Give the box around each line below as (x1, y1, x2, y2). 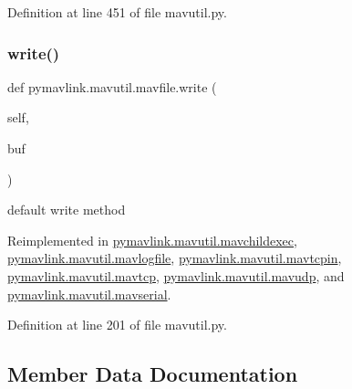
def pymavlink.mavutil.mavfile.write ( (7, 77, 217, 96)
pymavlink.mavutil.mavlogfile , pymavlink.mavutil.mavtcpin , (7, 248, 342, 268)
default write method (7, 200, 126, 219)
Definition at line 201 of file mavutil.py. (7, 315, 227, 334)
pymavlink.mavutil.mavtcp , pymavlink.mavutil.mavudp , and (7, 266, 345, 285)
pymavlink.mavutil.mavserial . (7, 284, 171, 303)
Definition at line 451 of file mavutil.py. (7, 3, 227, 21)
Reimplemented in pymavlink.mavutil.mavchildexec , (7, 230, 297, 249)
